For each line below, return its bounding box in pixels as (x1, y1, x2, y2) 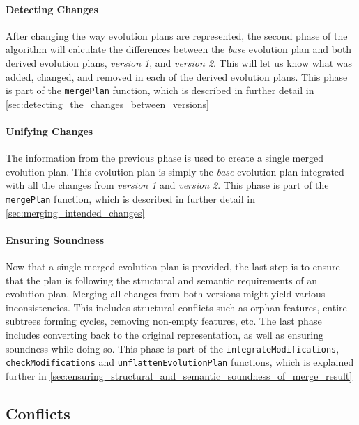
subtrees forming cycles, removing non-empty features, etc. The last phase (6, 314, 322, 328)
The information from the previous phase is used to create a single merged (6, 150, 323, 165)
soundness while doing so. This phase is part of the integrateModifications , (6, 341, 339, 355)
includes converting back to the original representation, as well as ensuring (6, 327, 323, 342)
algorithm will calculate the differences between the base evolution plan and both (6, 42, 352, 56)
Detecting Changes (6, 1, 98, 16)
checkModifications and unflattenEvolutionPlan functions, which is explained (6, 355, 354, 369)
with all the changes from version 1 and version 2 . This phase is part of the (6, 178, 329, 192)
